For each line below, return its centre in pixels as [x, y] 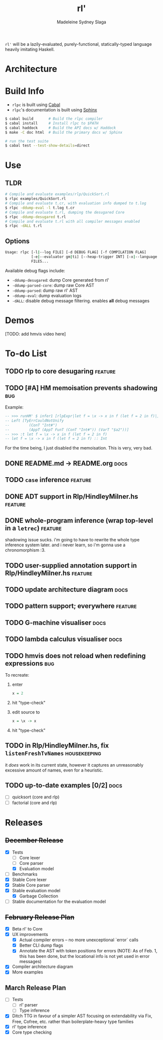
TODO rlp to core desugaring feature [60, 371]
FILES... [40, 261]
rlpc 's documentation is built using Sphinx [55, 110]
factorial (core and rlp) [34, 803]
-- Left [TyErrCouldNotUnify [34, 421]
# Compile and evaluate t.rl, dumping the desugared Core [65, 212]
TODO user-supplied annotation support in [71, 565]
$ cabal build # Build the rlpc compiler [54, 119]
